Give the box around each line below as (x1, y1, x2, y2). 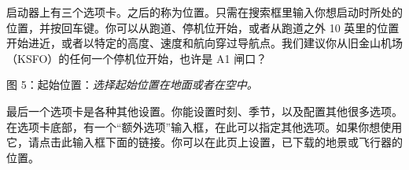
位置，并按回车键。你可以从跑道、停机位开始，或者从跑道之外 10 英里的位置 (6, 19, 400, 35)
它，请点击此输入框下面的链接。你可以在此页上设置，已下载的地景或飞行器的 (6, 134, 403, 150)
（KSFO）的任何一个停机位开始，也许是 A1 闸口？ (6, 50, 267, 66)
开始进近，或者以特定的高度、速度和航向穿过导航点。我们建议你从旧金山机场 (6, 35, 403, 51)
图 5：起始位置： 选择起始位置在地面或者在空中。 (6, 76, 258, 93)
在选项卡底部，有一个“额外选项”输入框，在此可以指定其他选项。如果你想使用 (6, 118, 403, 135)
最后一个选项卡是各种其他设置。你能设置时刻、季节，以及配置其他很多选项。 (6, 102, 403, 119)
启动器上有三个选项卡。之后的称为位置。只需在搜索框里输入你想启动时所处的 (6, 4, 403, 20)
